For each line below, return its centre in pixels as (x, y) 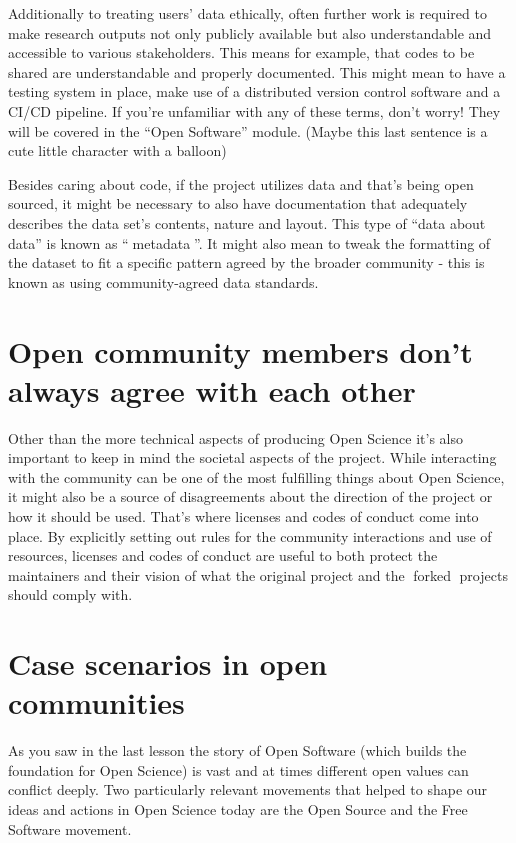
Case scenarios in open (168, 663)
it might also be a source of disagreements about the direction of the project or (250, 496)
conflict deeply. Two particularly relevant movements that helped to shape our (248, 789)
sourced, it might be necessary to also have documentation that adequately (238, 203)
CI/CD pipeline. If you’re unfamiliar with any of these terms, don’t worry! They (254, 110)
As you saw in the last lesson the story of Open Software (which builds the (237, 750)
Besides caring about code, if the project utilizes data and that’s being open (241, 183)
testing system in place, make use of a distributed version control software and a (254, 91)
